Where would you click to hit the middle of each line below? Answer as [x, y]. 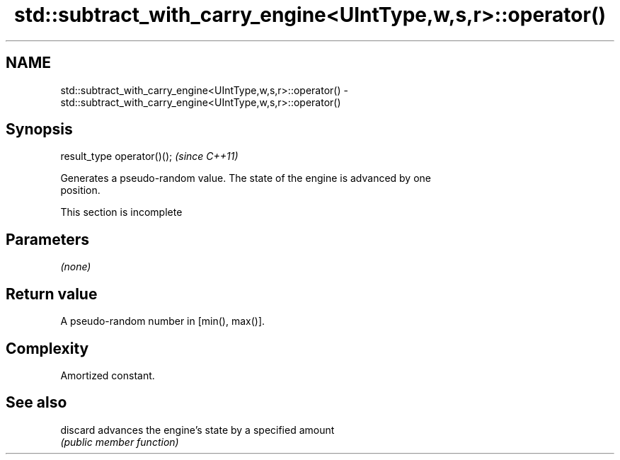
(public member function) [120, 442]
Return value [52, 294]
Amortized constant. [108, 375]
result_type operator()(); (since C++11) [149, 156]
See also [36, 403]
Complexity [47, 348]
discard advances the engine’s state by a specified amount [197, 430]
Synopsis [39, 130]
